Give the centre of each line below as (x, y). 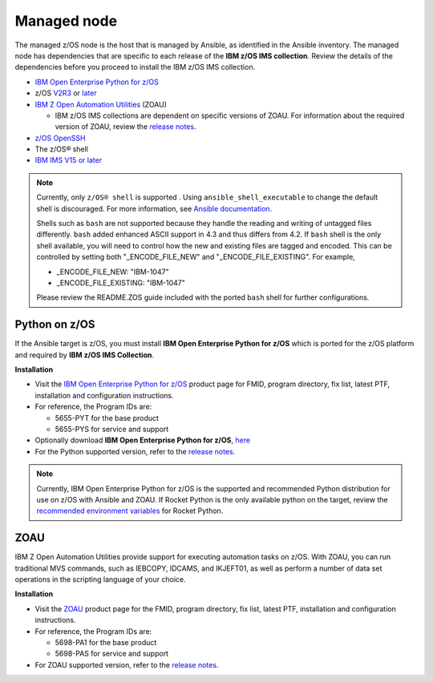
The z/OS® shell (61, 149)
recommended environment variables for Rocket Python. (130, 511)
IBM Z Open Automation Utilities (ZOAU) (101, 104)
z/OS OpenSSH (60, 138)
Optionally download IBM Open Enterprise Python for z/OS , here (143, 440)
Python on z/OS (55, 325)
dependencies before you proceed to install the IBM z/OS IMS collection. (135, 67)
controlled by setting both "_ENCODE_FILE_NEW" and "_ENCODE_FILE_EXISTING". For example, (196, 257)
